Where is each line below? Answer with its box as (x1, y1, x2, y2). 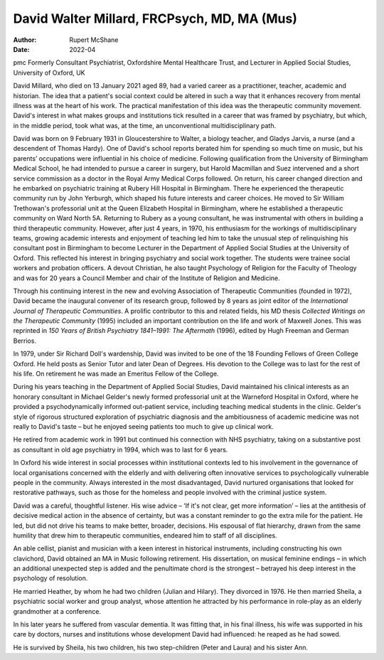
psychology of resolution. (13, 574, 88, 582)
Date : (13, 45, 30, 53)
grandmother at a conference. (13, 607, 101, 615)
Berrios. (13, 336, 37, 345)
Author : (13, 36, 37, 44)
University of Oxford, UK (13, 68, 85, 77)
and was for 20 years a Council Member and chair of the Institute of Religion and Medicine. (13, 274, 280, 282)
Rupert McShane (69, 36, 119, 44)
